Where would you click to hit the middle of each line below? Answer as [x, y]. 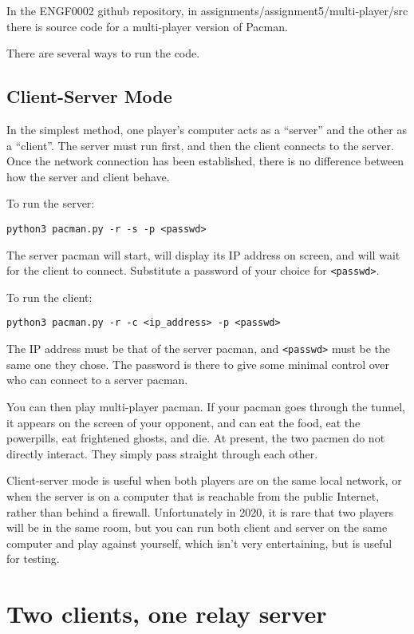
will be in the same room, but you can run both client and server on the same [197, 527]
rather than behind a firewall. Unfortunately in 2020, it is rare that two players [200, 511]
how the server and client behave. [88, 176]
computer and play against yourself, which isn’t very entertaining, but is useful [199, 543]
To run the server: [51, 203]
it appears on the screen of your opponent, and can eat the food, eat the [183, 422]
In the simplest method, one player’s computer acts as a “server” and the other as [207, 129]
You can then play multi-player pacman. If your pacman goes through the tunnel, [206, 406]
